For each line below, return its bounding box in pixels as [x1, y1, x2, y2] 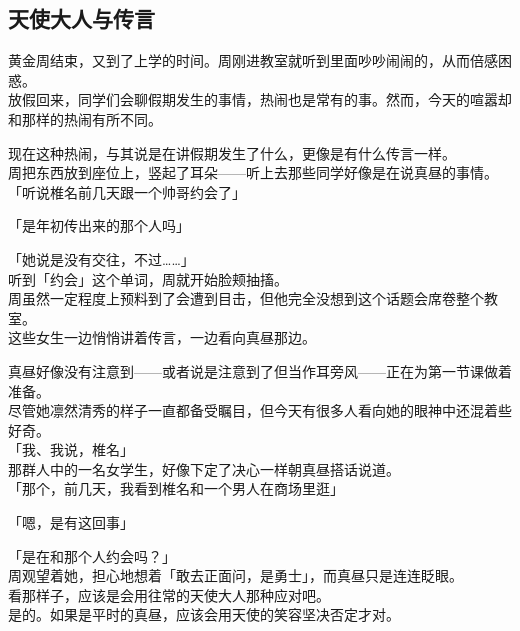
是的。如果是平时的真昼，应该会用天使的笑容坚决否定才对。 [8, 604, 400, 625]
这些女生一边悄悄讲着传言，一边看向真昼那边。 [8, 327, 316, 348]
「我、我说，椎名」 [8, 439, 134, 460]
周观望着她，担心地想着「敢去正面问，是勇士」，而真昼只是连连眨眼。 [8, 565, 463, 586]
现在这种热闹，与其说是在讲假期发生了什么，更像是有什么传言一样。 [8, 142, 456, 163]
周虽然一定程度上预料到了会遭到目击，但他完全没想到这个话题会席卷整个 [8, 288, 484, 309]
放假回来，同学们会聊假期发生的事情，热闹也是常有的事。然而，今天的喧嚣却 [8, 89, 512, 110]
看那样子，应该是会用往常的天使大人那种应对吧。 [8, 584, 330, 605]
